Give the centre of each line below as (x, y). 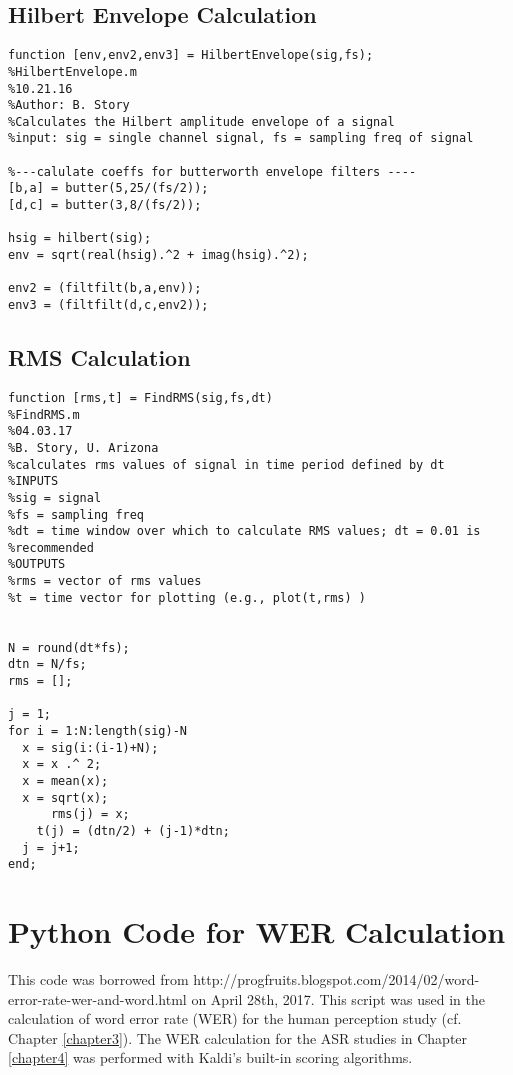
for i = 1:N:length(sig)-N (97, 731)
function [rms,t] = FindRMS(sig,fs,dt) (140, 397)
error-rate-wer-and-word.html (97, 998)
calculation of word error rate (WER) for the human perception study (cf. (235, 1018)
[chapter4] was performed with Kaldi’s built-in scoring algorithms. (210, 1057)
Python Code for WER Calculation (257, 931)
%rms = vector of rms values (105, 581)
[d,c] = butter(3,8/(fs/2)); (105, 205)
